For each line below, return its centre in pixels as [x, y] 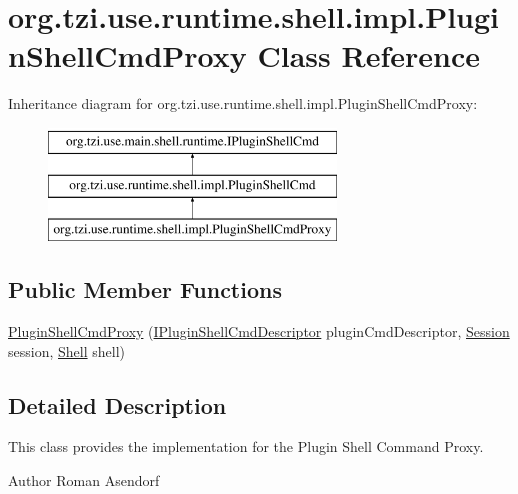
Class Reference [368, 55]
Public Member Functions [145, 289]
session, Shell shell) [66, 350]
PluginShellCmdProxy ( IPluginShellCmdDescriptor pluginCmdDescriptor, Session [259, 331]
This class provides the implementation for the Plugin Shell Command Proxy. [246, 446]
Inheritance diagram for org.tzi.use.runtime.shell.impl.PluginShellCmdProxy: [243, 103]
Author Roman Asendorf [84, 480]
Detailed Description [117, 404]
